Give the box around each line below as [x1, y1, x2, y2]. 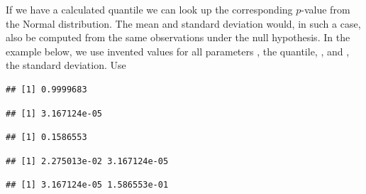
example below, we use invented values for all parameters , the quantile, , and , [6, 43, 350, 58]
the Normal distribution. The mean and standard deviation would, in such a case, [6, 16, 361, 31]
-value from [301, 2, 350, 16]
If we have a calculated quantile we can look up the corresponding [6, 2, 293, 16]
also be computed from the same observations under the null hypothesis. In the [6, 30, 350, 45]
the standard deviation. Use [6, 58, 126, 72]
